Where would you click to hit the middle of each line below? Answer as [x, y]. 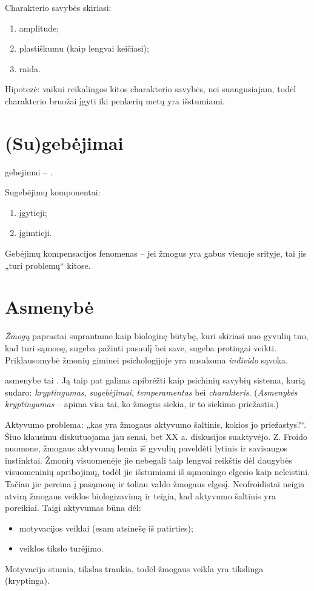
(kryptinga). [27, 580]
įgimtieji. [35, 233]
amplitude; [39, 28]
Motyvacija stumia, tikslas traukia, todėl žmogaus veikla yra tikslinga [134, 568]
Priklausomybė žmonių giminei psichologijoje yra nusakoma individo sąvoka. [146, 360]
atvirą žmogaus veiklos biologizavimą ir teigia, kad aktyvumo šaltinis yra [140, 495]
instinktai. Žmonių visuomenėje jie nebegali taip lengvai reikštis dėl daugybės [149, 460]
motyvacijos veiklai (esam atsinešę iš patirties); [106, 528]
